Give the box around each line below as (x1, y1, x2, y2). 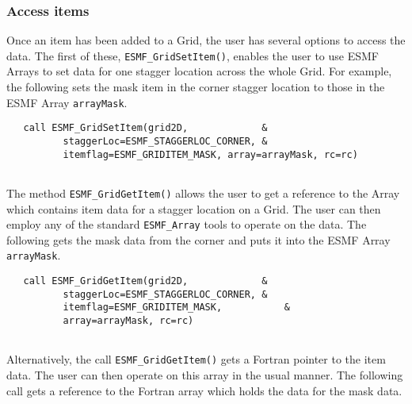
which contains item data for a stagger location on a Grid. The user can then (6, 200, 381, 217)
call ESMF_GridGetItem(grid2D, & (23, 275, 268, 287)
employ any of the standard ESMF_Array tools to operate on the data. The (6, 216, 367, 233)
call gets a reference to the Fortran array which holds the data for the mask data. (6, 382, 402, 398)
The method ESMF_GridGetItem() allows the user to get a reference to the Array (6, 184, 400, 201)
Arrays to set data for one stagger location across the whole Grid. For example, (6, 63, 392, 79)
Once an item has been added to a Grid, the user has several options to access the (6, 32, 406, 48)
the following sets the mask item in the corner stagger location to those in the (6, 79, 385, 95)
